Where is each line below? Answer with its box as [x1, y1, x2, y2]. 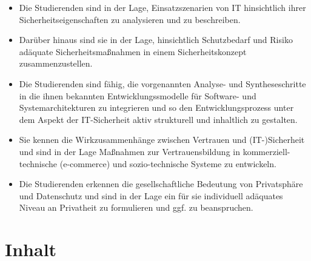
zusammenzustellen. [19, 57, 93, 70]
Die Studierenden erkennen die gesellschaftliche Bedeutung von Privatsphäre [19, 177, 303, 190]
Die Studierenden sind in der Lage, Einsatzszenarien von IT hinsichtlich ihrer [19, 1, 306, 13]
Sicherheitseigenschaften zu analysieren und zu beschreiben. [19, 13, 241, 25]
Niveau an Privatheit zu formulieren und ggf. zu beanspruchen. [19, 201, 253, 214]
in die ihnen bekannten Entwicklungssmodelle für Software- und [19, 89, 256, 102]
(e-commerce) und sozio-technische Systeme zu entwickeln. [59, 157, 276, 170]
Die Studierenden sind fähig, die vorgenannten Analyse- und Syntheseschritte [19, 77, 306, 90]
